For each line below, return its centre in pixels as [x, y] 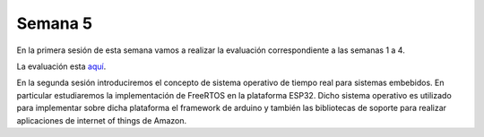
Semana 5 [55, 23]
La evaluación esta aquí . [61, 66]
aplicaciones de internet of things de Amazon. [102, 120]
